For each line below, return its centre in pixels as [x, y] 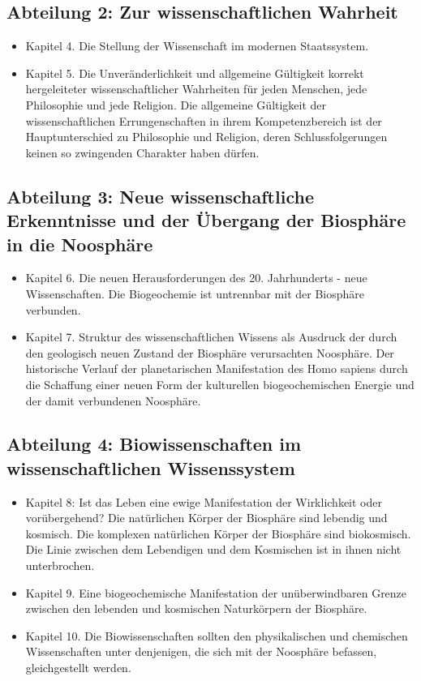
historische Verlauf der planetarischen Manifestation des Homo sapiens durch [217, 368]
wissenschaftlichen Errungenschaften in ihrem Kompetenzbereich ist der [204, 120]
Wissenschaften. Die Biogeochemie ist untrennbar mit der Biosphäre [195, 293]
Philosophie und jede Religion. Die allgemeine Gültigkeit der [176, 104]
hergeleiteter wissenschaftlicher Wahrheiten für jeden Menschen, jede [196, 89]
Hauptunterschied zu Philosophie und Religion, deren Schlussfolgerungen [206, 137]
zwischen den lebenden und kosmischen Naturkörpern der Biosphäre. [196, 608]
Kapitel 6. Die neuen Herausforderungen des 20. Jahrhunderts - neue [196, 278]
